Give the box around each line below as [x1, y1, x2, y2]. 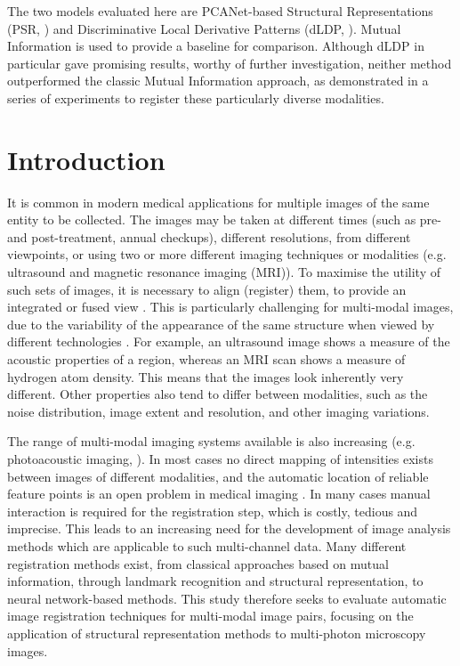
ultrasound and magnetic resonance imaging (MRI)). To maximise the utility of [7, 263, 441, 281]
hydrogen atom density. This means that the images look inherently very [7, 367, 404, 386]
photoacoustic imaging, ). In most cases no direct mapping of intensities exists [7, 450, 433, 467]
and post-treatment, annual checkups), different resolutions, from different [7, 227, 411, 246]
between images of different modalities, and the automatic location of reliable [7, 467, 429, 485]
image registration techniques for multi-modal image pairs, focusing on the [7, 606, 414, 625]
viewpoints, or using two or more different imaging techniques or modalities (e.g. [7, 245, 447, 264]
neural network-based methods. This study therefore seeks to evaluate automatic [7, 589, 447, 607]
